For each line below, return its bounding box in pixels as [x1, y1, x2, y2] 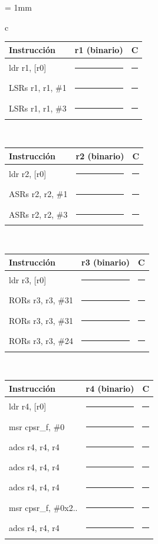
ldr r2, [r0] [9, 168, 47, 180]
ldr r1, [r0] [9, 61, 47, 74]
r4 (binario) [85, 382, 134, 394]
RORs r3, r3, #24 [9, 334, 74, 346]
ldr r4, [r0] [9, 400, 47, 412]
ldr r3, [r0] [9, 274, 47, 286]
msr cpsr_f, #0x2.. [9, 501, 78, 513]
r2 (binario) [75, 149, 124, 162]
